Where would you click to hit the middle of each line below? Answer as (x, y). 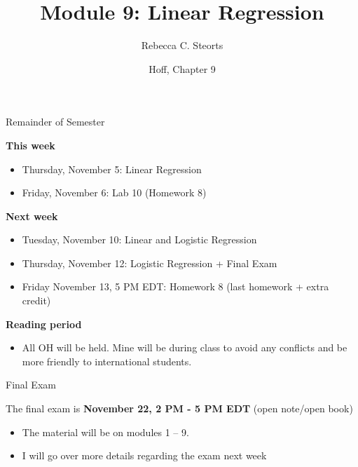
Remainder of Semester (55, 122)
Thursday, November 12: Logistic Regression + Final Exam (150, 263)
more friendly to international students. (107, 361)
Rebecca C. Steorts (182, 45)
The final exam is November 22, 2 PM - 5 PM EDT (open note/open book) (179, 408)
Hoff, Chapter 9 (182, 68)
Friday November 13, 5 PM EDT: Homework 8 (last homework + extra (175, 286)
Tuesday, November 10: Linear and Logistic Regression (139, 239)
